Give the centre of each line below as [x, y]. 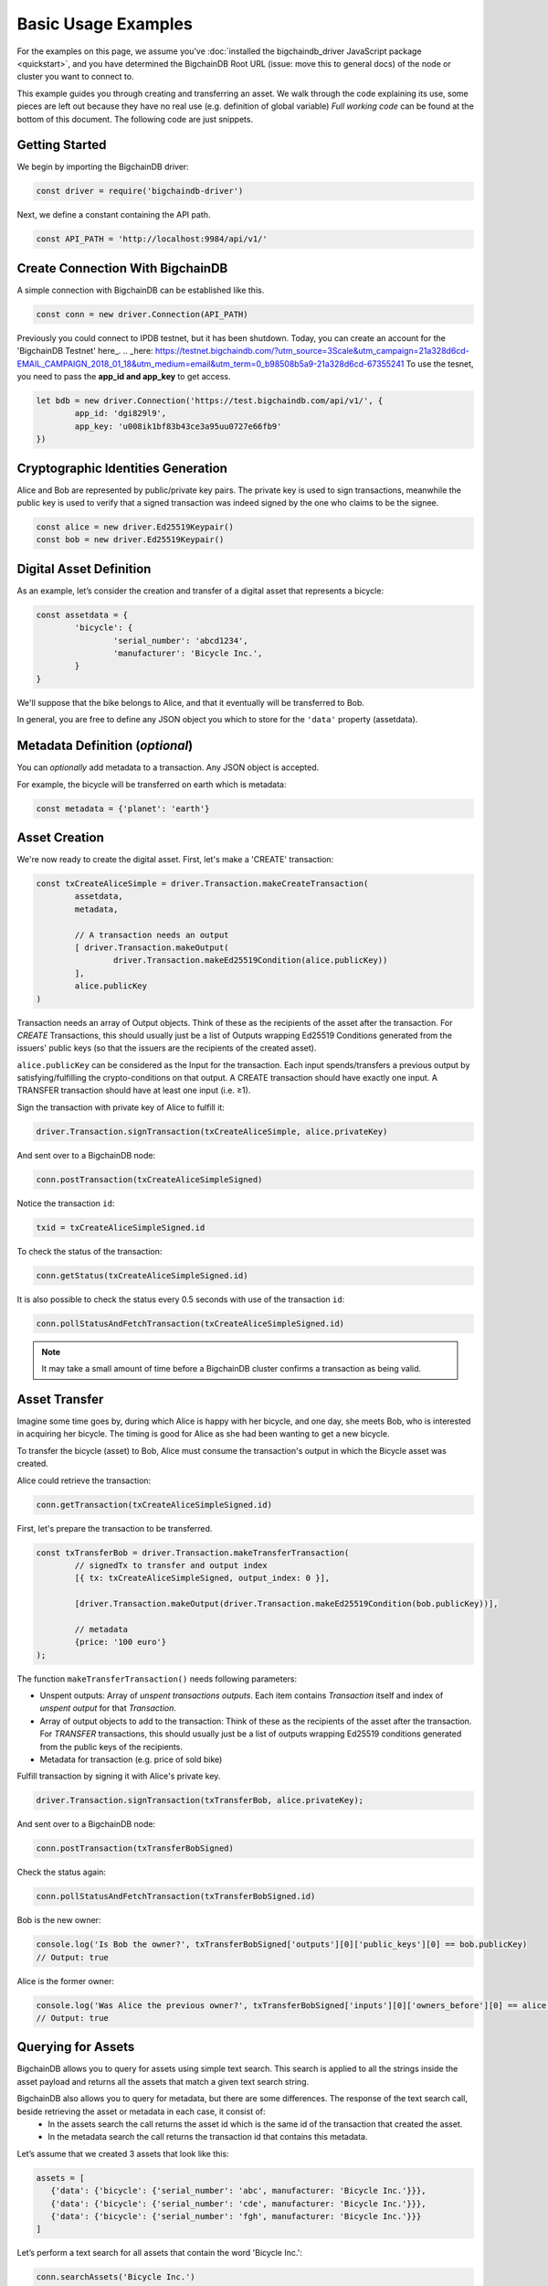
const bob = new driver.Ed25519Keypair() [130, 540]
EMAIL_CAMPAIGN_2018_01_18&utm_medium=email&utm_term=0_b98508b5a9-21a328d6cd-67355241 [211, 363]
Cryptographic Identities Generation [122, 468]
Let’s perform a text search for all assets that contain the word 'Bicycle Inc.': [160, 2253]
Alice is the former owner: [65, 1981]
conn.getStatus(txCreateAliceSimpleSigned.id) [142, 1275]
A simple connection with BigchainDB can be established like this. [141, 290]
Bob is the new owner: [59, 1920]
